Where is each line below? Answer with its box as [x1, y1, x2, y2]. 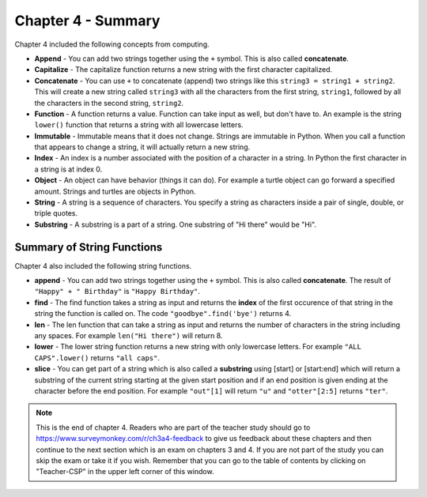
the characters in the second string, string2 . [34, 98, 184, 107]
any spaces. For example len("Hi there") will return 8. [34, 331, 223, 341]
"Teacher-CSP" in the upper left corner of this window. [36, 467, 214, 476]
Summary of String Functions [14, 240, 163, 254]
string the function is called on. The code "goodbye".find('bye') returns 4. [34, 309, 292, 318]
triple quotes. [34, 209, 78, 218]
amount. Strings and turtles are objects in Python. [34, 186, 197, 196]
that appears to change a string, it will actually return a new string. [34, 142, 251, 152]
